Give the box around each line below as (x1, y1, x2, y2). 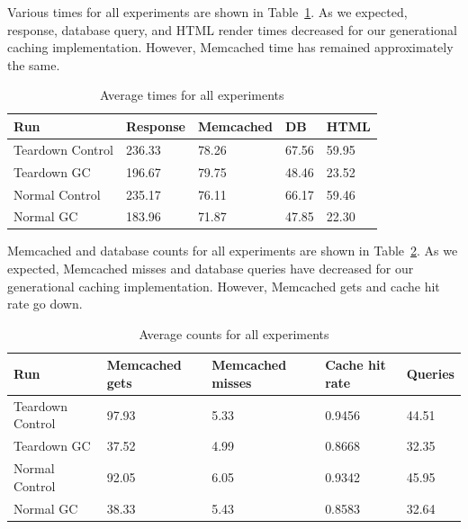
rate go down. (7, 294, 83, 313)
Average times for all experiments (100, 85, 284, 104)
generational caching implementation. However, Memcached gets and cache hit (7, 276, 440, 295)
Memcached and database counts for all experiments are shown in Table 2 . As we (7, 241, 458, 260)
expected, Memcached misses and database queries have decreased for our (7, 259, 414, 278)
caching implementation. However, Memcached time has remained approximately (7, 38, 454, 57)
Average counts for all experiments (139, 324, 329, 343)
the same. (7, 55, 60, 74)
